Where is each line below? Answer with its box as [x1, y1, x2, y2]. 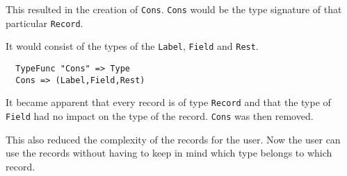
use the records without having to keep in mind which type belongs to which [6, 146, 332, 160]
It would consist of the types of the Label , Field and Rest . [6, 39, 259, 53]
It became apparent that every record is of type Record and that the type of [6, 95, 331, 109]
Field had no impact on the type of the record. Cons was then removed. [6, 108, 314, 123]
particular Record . [6, 15, 83, 30]
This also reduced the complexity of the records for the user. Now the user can [6, 132, 341, 146]
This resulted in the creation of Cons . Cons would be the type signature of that [6, 2, 342, 16]
